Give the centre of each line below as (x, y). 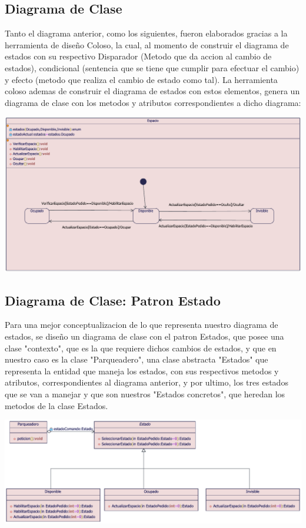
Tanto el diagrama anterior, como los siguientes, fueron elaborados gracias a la (146, 33)
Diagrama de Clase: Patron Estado (113, 300)
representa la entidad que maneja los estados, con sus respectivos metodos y (142, 371)
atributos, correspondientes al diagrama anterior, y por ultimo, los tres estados (147, 382)
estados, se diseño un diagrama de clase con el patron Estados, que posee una (144, 336)
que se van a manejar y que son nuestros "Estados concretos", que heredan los (145, 394)
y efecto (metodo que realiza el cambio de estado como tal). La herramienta (141, 79)
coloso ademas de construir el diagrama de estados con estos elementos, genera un (152, 91)
